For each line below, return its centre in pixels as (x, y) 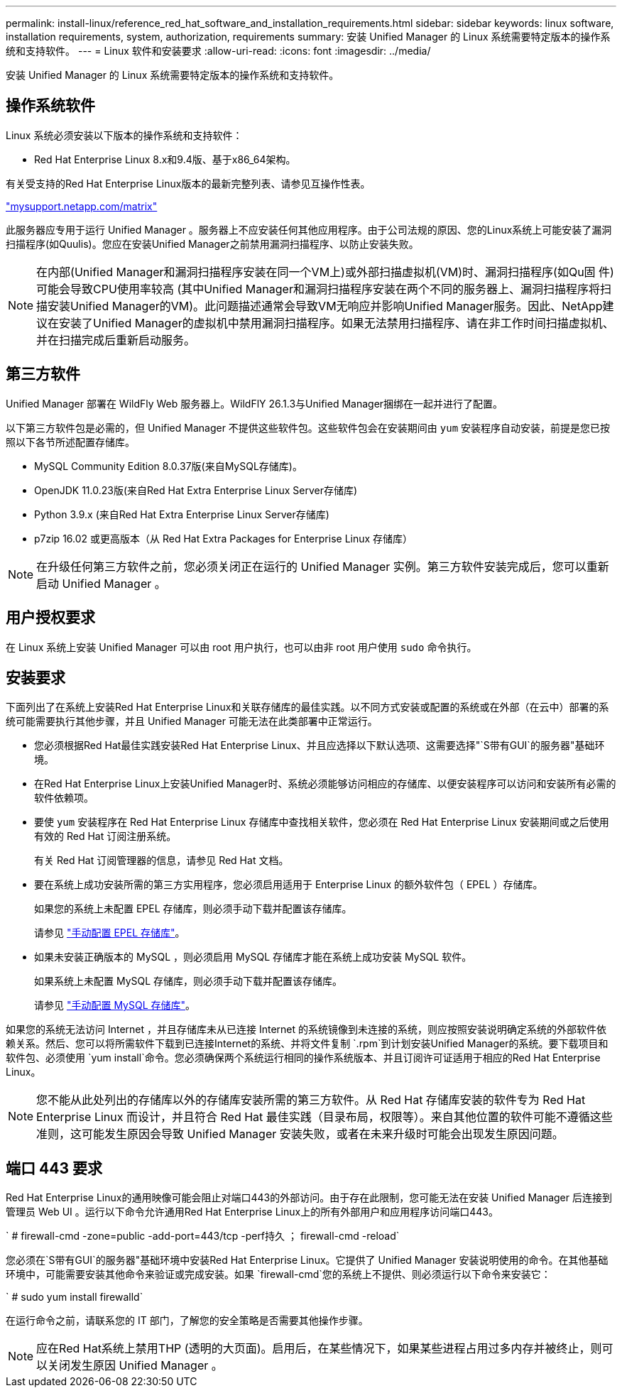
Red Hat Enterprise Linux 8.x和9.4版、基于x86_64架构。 (165, 159)
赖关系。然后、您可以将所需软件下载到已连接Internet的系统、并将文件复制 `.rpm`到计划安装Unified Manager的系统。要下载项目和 (307, 1044)
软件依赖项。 (64, 798)
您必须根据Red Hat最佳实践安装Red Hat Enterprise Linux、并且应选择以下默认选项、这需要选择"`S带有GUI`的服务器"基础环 (320, 745)
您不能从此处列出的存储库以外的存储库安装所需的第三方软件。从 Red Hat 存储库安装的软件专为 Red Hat (311, 1100)
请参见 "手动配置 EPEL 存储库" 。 (110, 933)
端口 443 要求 (54, 1168)
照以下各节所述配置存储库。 (70, 442)
